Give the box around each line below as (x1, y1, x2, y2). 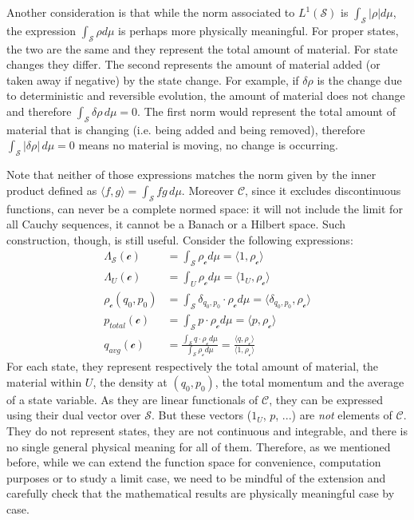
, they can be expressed (269, 391, 384, 407)
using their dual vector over (6, 407, 141, 423)
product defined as (6, 181, 97, 198)
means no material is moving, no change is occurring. (78, 137, 338, 153)
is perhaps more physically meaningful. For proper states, (118, 22, 399, 38)
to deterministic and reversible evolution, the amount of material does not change (6, 87, 405, 104)
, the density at (93, 373, 168, 390)
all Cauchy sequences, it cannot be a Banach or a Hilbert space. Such (6, 216, 346, 232)
